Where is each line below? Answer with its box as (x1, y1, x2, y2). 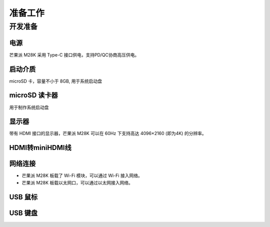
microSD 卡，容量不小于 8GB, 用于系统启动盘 (9, 78, 102, 84)
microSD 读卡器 (9, 91, 58, 99)
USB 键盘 (9, 208, 37, 217)
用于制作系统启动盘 (9, 104, 49, 110)
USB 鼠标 (9, 192, 37, 201)
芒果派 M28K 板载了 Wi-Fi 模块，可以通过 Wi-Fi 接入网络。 (21, 172, 142, 178)
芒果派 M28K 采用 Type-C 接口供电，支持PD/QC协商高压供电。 (9, 51, 139, 57)
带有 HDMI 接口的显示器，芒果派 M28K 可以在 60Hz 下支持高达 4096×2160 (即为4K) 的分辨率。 (9, 130, 207, 136)
